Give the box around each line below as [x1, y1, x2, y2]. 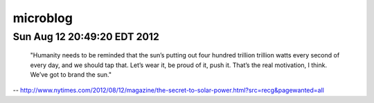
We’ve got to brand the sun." [30, 70, 112, 79]
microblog [12, 10, 73, 26]
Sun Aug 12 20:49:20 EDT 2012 [12, 30, 159, 43]
